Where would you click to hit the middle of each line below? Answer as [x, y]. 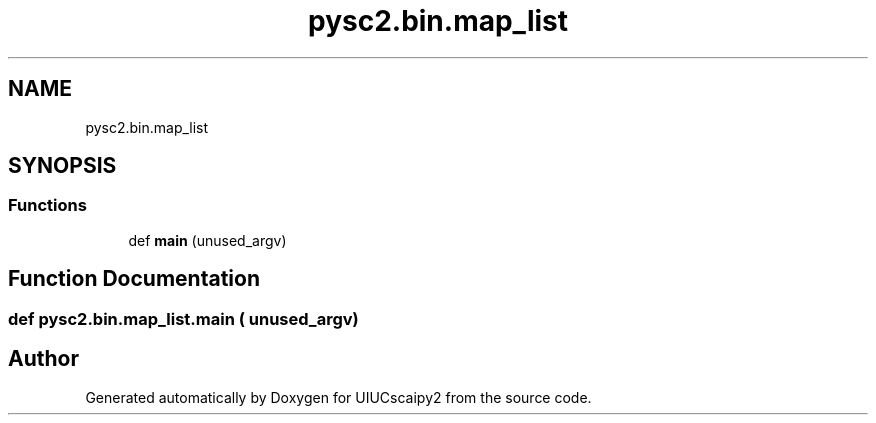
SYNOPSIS [62, 166]
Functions [47, 205]
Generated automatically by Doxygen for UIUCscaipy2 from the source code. [338, 397]
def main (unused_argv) [207, 240]
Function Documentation [134, 279]
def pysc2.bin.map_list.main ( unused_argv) [183, 318]
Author [43, 359]
